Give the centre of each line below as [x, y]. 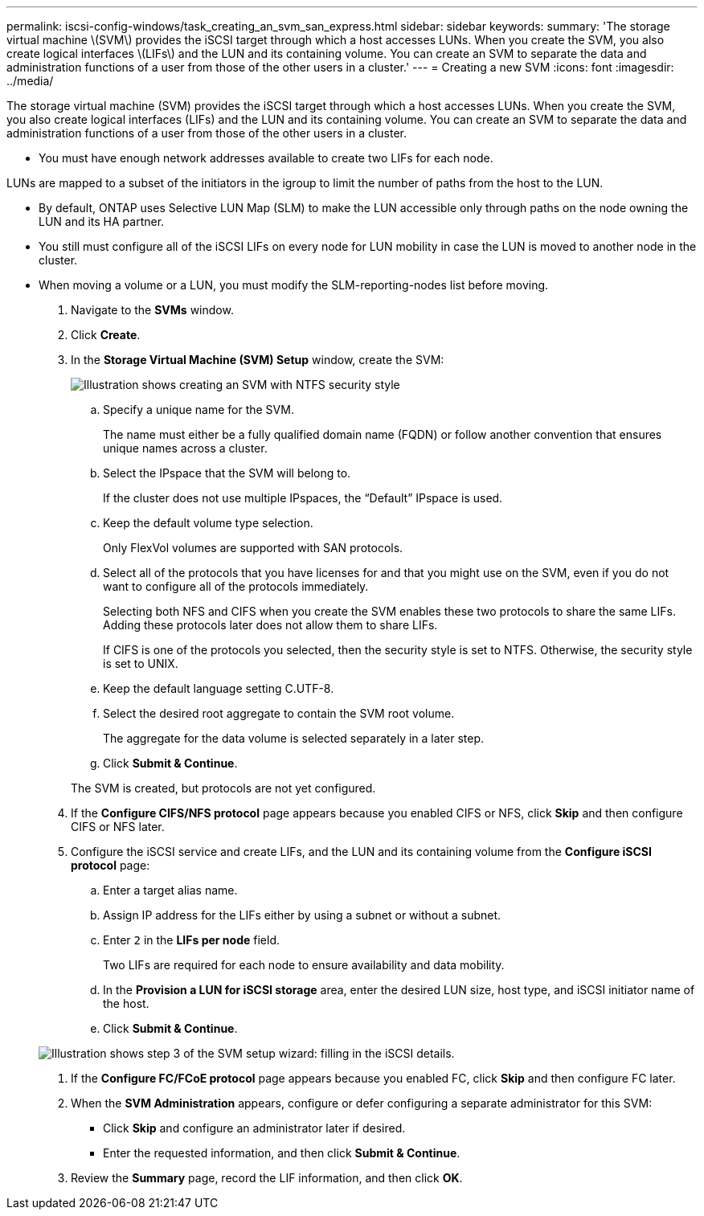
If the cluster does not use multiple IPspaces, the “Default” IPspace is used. [303, 498]
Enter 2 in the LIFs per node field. [191, 940]
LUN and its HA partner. [102, 221]
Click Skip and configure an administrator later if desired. [254, 1128]
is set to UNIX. [141, 663]
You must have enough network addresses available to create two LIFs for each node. [266, 158]
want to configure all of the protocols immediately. [236, 586]
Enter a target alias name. [170, 890]
